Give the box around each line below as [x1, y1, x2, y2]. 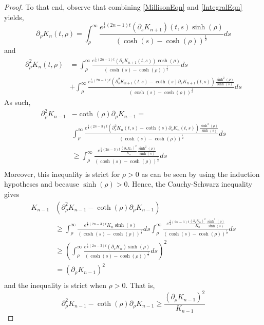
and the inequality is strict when [4, 280, 106, 291]
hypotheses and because [4, 178, 79, 189]
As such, [4, 97, 31, 107]
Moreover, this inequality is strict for [4, 168, 120, 179]
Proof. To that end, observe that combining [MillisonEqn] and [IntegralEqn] [4, 2, 242, 12]
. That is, [125, 280, 155, 291]
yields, [4, 11, 24, 22]
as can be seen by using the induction [141, 168, 260, 179]
